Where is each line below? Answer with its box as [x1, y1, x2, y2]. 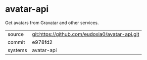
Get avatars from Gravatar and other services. [5, 20, 99, 26]
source [7, 30, 24, 37]
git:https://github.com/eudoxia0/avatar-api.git [32, 30, 140, 37]
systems [7, 47, 27, 54]
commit [7, 38, 25, 45]
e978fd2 [32, 38, 53, 45]
